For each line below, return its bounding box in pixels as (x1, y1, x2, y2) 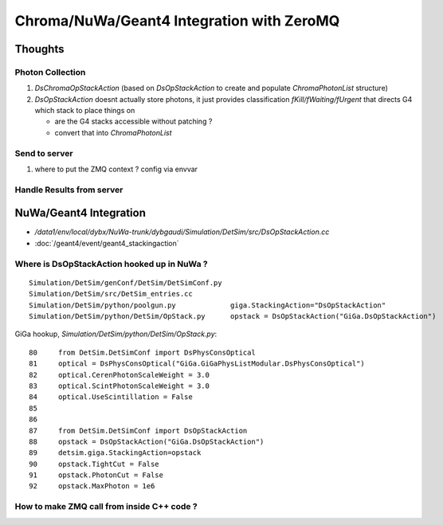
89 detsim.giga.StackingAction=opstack (29, 449, 202, 457)
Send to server (14, 147, 73, 159)
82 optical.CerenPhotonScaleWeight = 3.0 (29, 370, 210, 379)
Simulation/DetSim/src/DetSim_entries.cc (29, 289, 193, 299)
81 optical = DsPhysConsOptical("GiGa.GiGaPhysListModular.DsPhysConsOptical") (29, 359, 366, 368)
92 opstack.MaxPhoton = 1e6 (29, 482, 155, 491)
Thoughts (14, 42, 65, 56)
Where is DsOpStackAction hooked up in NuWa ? (14, 258, 208, 269)
